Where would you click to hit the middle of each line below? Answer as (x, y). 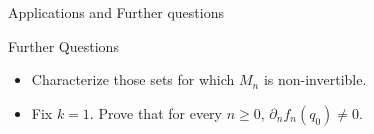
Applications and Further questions (116, 12)
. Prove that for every (155, 112)
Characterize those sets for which (133, 79)
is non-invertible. (315, 79)
